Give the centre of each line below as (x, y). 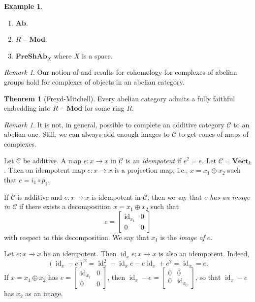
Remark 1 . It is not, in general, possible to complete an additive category (114, 124)
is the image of (182, 237)
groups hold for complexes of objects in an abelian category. (94, 81)
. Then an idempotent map (45, 170)
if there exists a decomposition (65, 206)
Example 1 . (23, 6)
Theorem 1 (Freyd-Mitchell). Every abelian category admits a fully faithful (120, 98)
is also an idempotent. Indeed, (204, 254)
